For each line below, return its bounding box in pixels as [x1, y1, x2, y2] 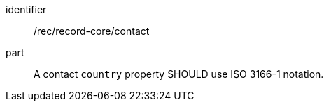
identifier [6, 3, 47, 15]
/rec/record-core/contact [34, 25, 150, 37]
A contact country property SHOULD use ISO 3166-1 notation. [34, 68, 324, 80]
